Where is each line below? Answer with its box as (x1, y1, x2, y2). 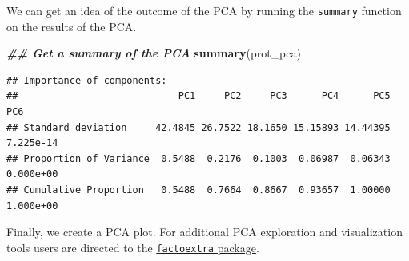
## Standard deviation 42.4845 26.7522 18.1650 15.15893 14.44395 (6, 121, 391, 133)
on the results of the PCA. (6, 18, 137, 34)
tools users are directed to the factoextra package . (6, 239, 259, 255)
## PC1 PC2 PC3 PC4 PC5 (6, 90, 391, 102)
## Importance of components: (6, 74, 167, 86)
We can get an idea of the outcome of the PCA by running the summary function (6, 2, 402, 18)
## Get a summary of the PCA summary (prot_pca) (6, 45, 301, 61)
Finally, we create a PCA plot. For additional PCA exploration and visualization (6, 223, 403, 240)
